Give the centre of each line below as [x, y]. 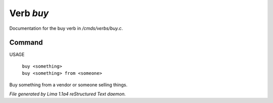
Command [26, 43]
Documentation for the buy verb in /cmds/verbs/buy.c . [66, 28]
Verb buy [29, 13]
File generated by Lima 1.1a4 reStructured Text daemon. [67, 94]
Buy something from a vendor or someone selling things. [68, 85]
